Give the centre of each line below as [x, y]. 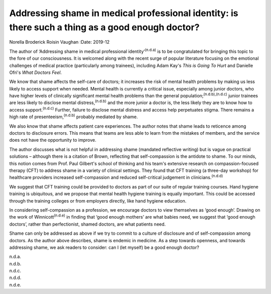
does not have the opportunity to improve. [53, 140]
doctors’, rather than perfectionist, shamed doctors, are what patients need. [88, 224]
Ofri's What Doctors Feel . [36, 72]
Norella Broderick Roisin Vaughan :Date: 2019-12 [59, 42]
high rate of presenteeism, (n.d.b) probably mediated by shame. [74, 117]
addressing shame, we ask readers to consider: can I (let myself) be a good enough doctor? [104, 247]
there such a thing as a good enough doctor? [104, 27]
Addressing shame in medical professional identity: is [124, 13]
